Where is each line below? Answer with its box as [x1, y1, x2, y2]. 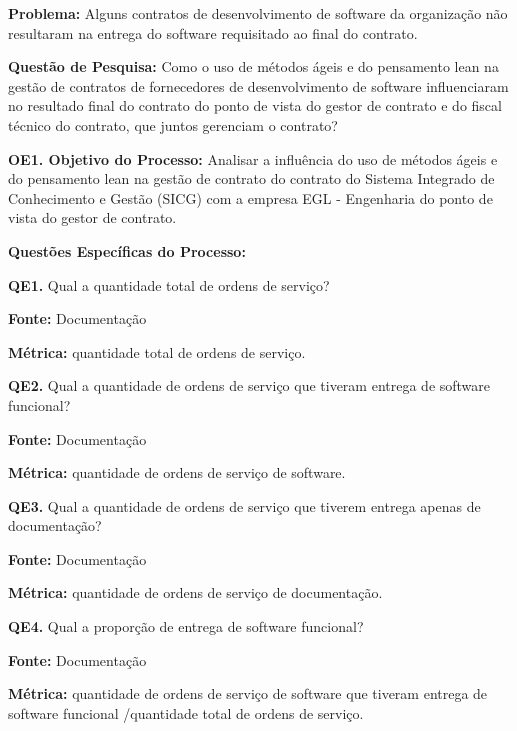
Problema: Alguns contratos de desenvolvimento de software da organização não [8, 3, 508, 23]
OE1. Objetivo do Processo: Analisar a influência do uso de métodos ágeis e [8, 148, 498, 169]
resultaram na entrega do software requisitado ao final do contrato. [8, 22, 418, 43]
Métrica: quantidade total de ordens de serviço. [8, 341, 306, 362]
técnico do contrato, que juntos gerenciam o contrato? [8, 114, 338, 135]
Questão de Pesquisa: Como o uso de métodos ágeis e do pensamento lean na [8, 56, 499, 77]
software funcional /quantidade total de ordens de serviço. [8, 702, 364, 723]
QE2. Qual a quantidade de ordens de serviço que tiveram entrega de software [8, 375, 491, 396]
